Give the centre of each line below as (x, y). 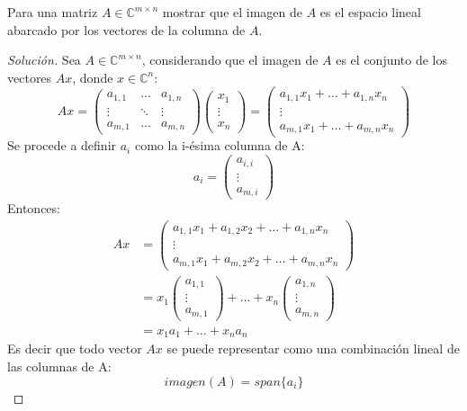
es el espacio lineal (370, 12)
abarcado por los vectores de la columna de (126, 29)
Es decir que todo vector (75, 348)
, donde (93, 77)
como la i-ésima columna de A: (220, 145)
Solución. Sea (44, 60)
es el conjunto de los (392, 60)
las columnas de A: (59, 366)
